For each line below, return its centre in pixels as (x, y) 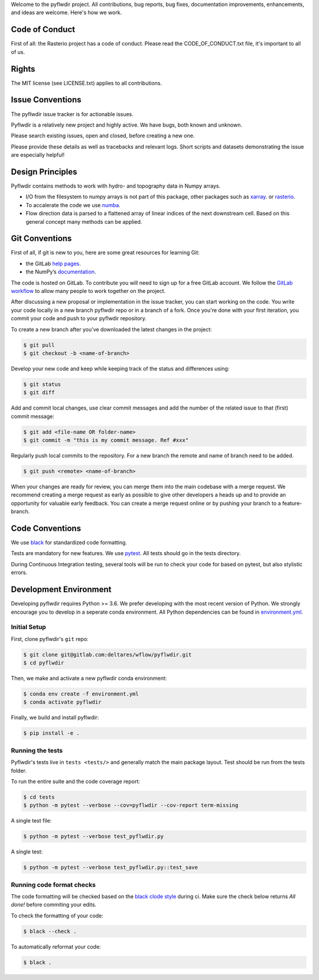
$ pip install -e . (51, 733)
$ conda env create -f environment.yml (81, 694)
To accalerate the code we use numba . (73, 205)
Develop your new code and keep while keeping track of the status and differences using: (120, 368)
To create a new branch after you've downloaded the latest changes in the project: (111, 329)
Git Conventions (41, 239)
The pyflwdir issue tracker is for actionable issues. (72, 114)
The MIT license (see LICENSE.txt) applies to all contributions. (87, 83)
